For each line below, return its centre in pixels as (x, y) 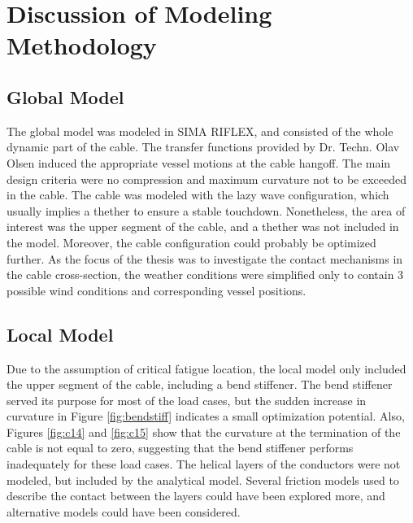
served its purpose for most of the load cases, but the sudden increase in (187, 400)
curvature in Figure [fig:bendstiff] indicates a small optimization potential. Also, (206, 416)
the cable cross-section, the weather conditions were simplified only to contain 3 (205, 275)
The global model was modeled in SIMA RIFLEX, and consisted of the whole (200, 131)
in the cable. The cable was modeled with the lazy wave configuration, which (198, 195)
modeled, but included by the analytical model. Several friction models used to (203, 479)
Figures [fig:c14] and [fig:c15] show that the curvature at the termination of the (204, 431)
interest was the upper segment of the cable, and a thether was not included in (203, 227)
